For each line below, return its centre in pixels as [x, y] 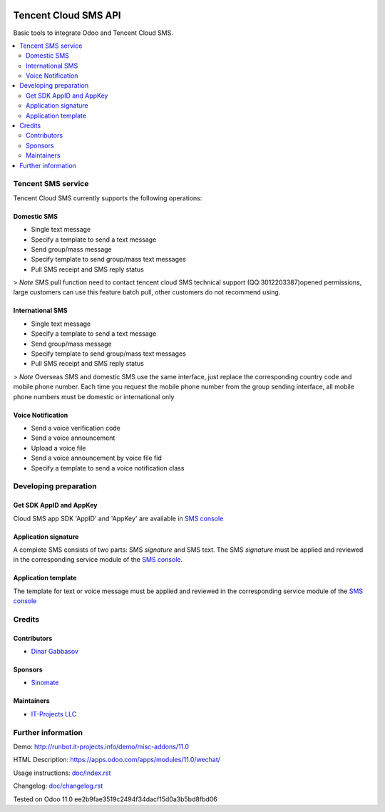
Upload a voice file [58, 448]
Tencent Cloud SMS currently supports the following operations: [108, 198]
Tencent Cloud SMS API [67, 15]
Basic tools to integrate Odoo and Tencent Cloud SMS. [93, 33]
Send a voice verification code [76, 428]
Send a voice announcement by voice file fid [96, 458]
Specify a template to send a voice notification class [108, 468]
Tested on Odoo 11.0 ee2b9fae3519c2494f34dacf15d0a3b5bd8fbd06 [115, 799]
